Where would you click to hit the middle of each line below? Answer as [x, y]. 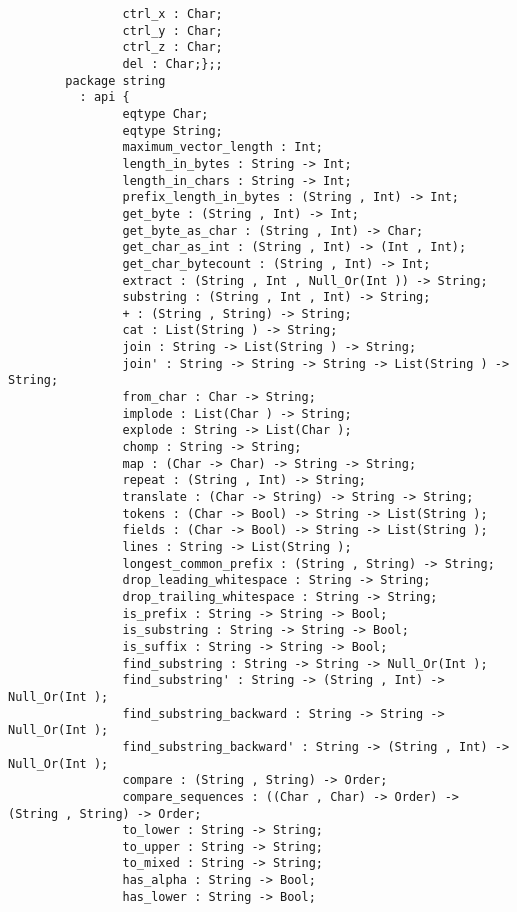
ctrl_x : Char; [172, 14]
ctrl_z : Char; [172, 47]
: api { [104, 97]
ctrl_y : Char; [172, 30]
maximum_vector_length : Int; [222, 147]
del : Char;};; [172, 63]
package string [115, 80]
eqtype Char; [165, 113]
